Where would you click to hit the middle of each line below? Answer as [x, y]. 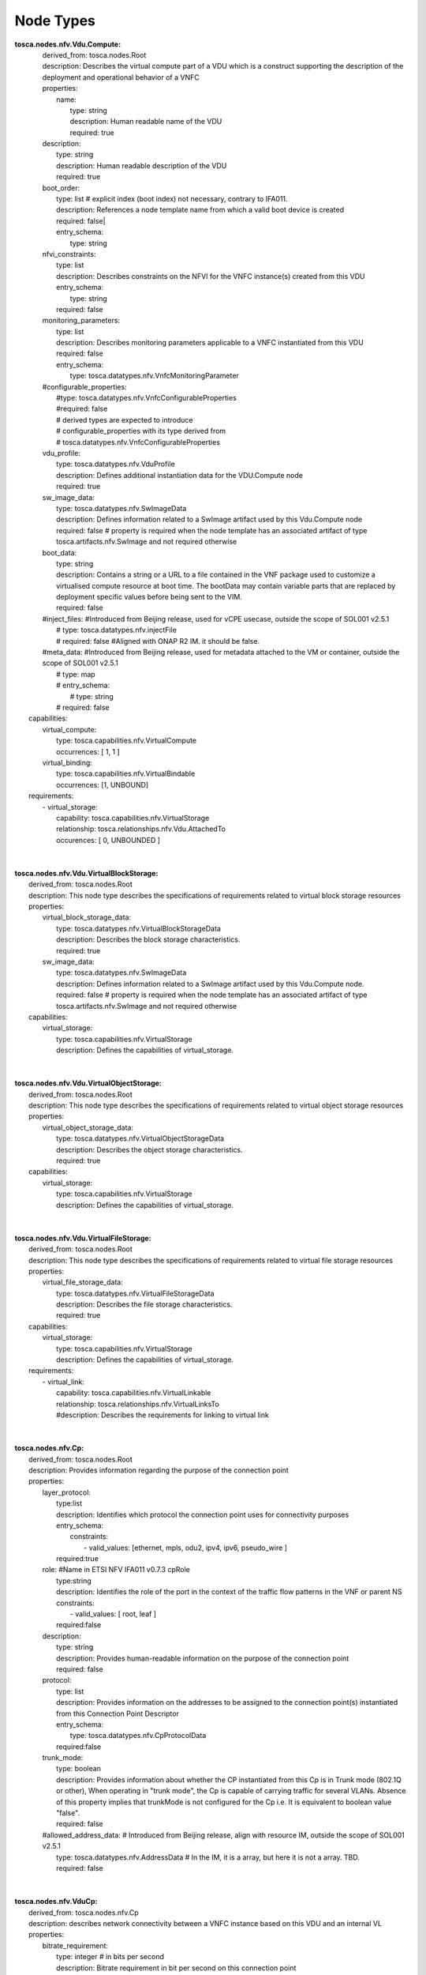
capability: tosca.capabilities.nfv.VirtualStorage [133, 818]
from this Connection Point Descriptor [118, 1714]
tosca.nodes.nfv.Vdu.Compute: [68, 44]
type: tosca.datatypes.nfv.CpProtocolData [138, 1736]
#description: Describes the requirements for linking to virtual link [163, 1415]
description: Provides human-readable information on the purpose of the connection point [203, 1658]
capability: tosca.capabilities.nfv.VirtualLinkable [134, 1393]
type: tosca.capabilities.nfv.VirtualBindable [126, 773]
